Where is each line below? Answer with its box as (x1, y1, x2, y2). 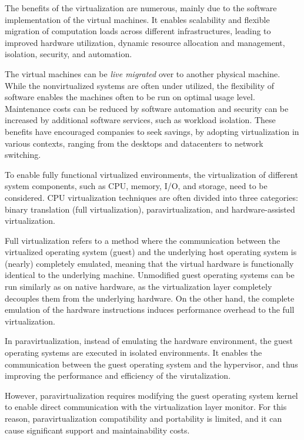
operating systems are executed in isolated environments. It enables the (5, 346, 262, 359)
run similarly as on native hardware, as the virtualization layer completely (5, 280, 272, 293)
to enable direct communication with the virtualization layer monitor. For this (5, 401, 287, 413)
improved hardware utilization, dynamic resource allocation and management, (5, 36, 285, 48)
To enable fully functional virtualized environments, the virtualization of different (5, 168, 298, 180)
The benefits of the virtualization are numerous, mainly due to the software (5, 2, 277, 14)
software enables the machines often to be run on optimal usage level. (5, 91, 255, 103)
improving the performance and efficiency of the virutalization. (5, 369, 231, 382)
